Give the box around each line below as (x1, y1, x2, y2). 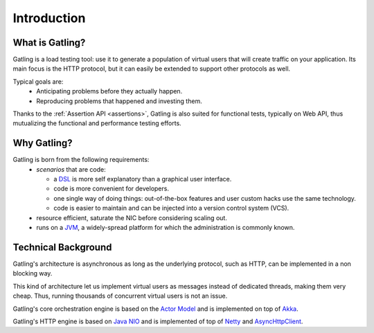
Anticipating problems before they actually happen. (36, 87, 183, 96)
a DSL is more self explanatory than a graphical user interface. (53, 175, 232, 183)
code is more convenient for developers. (53, 184, 170, 193)
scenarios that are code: (36, 165, 107, 173)
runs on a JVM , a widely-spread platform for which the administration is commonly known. (36, 224, 295, 232)
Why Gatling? (12, 137, 73, 149)
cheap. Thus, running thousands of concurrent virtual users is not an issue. (12, 291, 228, 300)
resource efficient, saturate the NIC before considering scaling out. (36, 213, 228, 222)
